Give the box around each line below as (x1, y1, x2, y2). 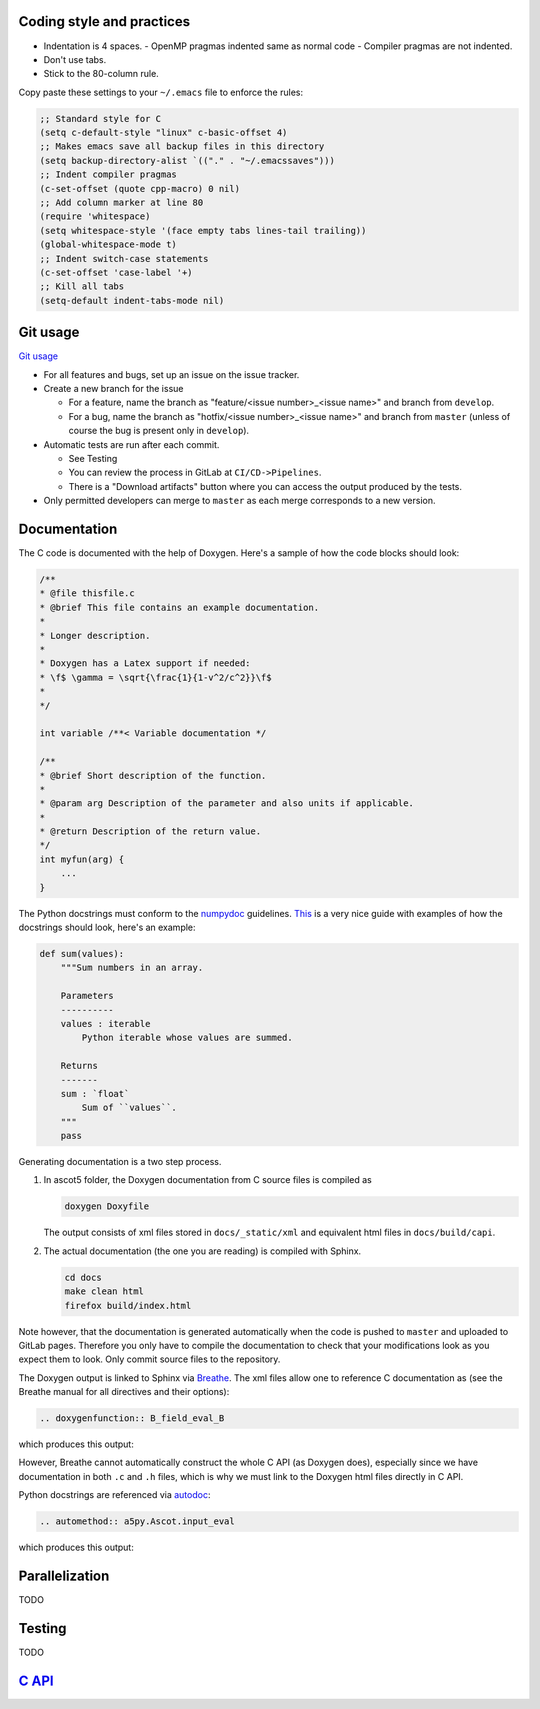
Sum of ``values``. (81, 1102, 177, 1114)
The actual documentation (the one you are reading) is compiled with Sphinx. (43, 1245, 362, 1257)
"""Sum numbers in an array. (60, 962, 204, 974)
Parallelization (18, 1568, 110, 1585)
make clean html (64, 1286, 145, 1297)
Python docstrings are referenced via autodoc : (18, 1489, 211, 1501)
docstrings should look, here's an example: (18, 921, 196, 934)
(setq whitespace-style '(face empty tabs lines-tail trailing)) (39, 225, 367, 236)
